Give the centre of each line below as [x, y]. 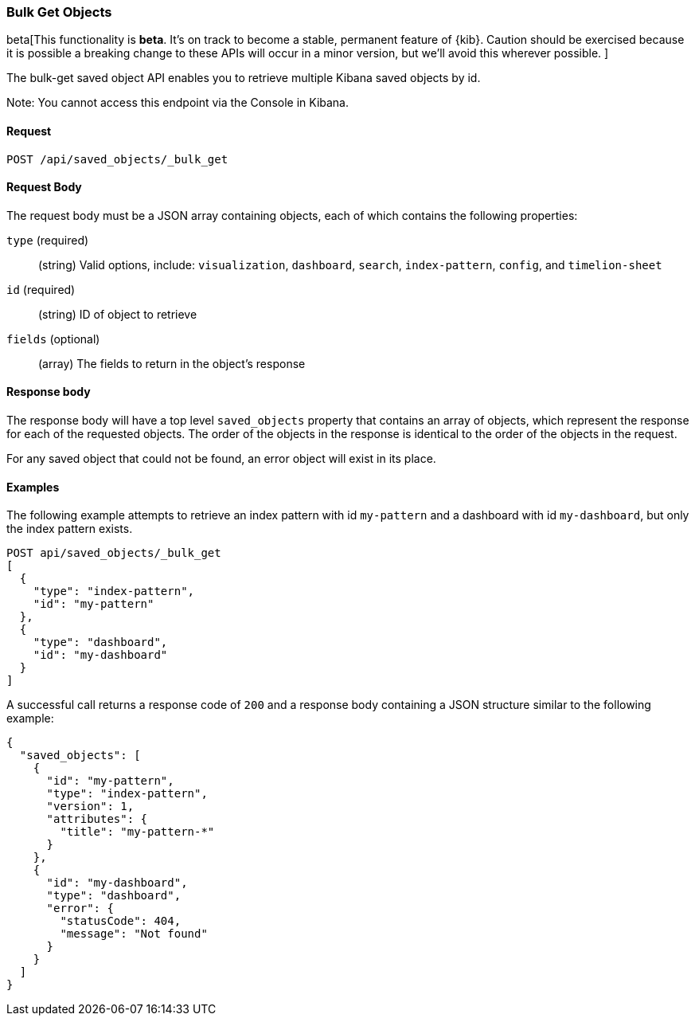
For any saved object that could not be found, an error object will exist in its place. [221, 459]
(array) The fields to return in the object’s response [172, 363]
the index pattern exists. [70, 529]
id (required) [41, 289]
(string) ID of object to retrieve [118, 314]
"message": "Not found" [134, 934]
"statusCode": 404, [121, 921]
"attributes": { [97, 819]
